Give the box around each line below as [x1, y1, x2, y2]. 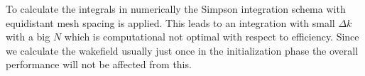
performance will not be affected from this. [6, 57, 192, 72]
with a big [6, 29, 50, 44]
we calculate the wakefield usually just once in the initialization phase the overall [6, 43, 359, 58]
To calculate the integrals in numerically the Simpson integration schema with [6, 1, 346, 16]
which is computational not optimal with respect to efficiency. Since [64, 29, 359, 44]
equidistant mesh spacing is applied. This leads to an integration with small [6, 15, 335, 30]
